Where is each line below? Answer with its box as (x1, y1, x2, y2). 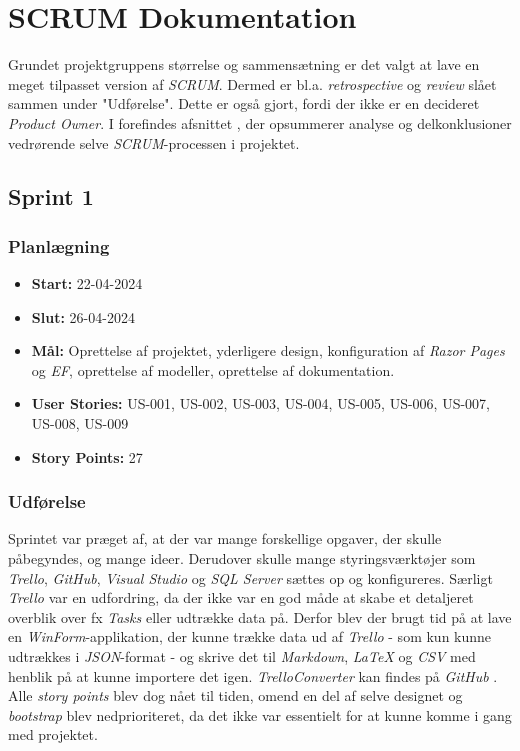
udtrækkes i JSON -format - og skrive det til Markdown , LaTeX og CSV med (8, 646, 476, 667)
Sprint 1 (8, 181, 94, 212)
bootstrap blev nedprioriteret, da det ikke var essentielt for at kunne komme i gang (8, 704, 512, 725)
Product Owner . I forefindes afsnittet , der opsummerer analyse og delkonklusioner (8, 112, 512, 133)
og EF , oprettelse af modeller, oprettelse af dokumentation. (31, 359, 395, 380)
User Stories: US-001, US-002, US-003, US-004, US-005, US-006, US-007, (31, 393, 490, 414)
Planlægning (8, 233, 110, 258)
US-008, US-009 (31, 413, 129, 434)
